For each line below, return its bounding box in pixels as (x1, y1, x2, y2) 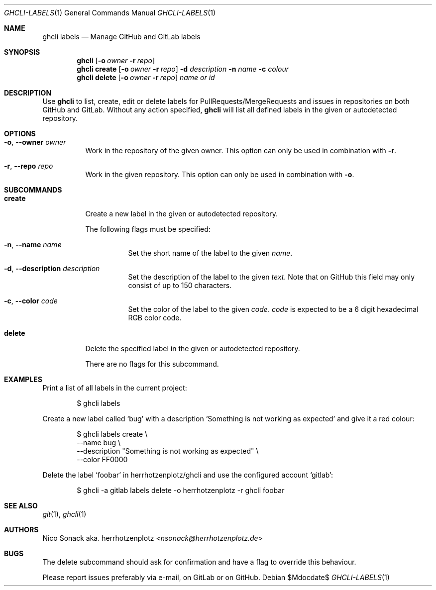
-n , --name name (4, 240, 62, 249)
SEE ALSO (4, 501, 38, 510)
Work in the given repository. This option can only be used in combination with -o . (85, 170, 354, 179)
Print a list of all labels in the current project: (42, 384, 187, 392)
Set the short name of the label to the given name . (128, 249, 293, 257)
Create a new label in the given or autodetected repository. (85, 209, 278, 218)
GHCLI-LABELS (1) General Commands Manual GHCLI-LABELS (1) (4, 8, 216, 17)
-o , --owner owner (4, 138, 66, 146)
